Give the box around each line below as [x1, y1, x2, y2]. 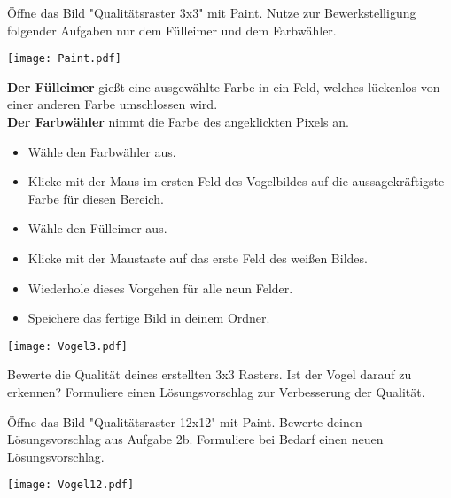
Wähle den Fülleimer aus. [27, 219, 167, 237]
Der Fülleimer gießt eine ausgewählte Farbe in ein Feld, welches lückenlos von [7, 77, 440, 96]
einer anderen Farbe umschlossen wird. [7, 95, 218, 113]
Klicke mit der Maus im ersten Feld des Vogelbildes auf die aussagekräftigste [27, 172, 445, 191]
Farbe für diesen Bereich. [27, 189, 164, 207]
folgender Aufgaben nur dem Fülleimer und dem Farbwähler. [7, 20, 337, 39]
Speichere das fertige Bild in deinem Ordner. [27, 308, 270, 327]
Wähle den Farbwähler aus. [27, 142, 176, 160]
